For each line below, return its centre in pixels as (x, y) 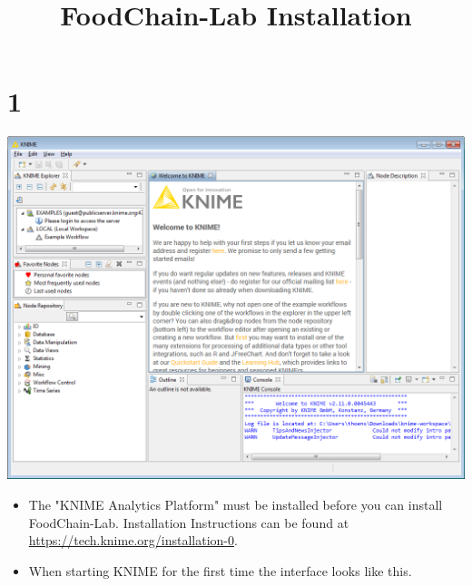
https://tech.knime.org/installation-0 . (133, 540)
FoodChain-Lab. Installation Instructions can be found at (189, 522)
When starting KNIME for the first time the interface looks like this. (220, 570)
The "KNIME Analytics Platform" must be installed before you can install (236, 504)
